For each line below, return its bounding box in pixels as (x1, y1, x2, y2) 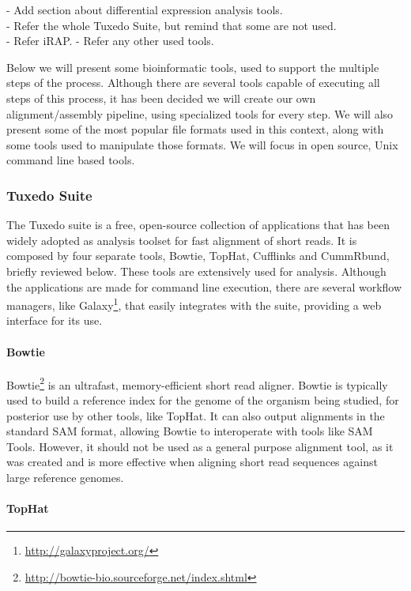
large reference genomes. (6, 469, 124, 485)
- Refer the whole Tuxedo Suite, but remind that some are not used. (6, 17, 337, 33)
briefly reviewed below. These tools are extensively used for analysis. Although (6, 262, 386, 279)
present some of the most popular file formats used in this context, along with (6, 121, 384, 137)
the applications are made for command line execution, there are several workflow (6, 278, 402, 295)
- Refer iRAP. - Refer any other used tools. (6, 32, 214, 49)
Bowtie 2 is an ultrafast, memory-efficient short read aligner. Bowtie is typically (6, 374, 388, 393)
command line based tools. (6, 152, 135, 168)
